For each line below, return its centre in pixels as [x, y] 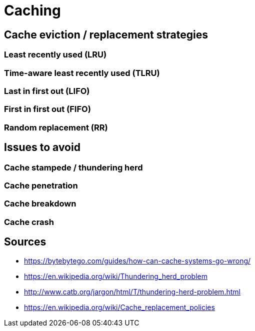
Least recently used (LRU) [55, 55]
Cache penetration [41, 185]
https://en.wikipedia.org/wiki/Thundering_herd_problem [116, 276]
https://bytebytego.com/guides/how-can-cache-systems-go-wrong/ [137, 261]
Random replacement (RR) [56, 127]
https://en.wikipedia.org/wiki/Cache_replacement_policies [119, 307]
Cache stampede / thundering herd [73, 167]
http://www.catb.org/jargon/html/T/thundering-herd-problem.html [132, 292]
